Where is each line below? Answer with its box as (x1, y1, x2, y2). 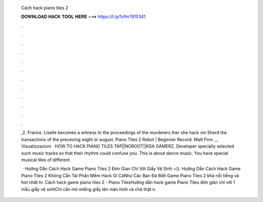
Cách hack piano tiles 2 (21, 5, 68, 11)
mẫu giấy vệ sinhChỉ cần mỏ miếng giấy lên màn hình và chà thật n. (21, 186, 156, 192)
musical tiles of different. (21, 157, 71, 163)
